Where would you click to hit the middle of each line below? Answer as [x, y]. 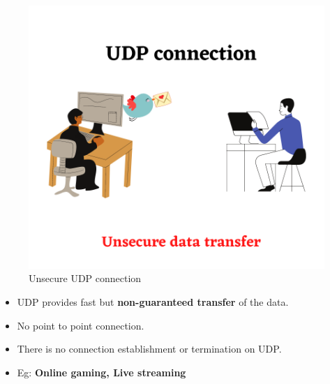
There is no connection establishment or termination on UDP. [149, 349]
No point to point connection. [81, 325]
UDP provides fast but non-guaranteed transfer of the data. [153, 302]
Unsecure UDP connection [85, 278]
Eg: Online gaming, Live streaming [102, 372]
